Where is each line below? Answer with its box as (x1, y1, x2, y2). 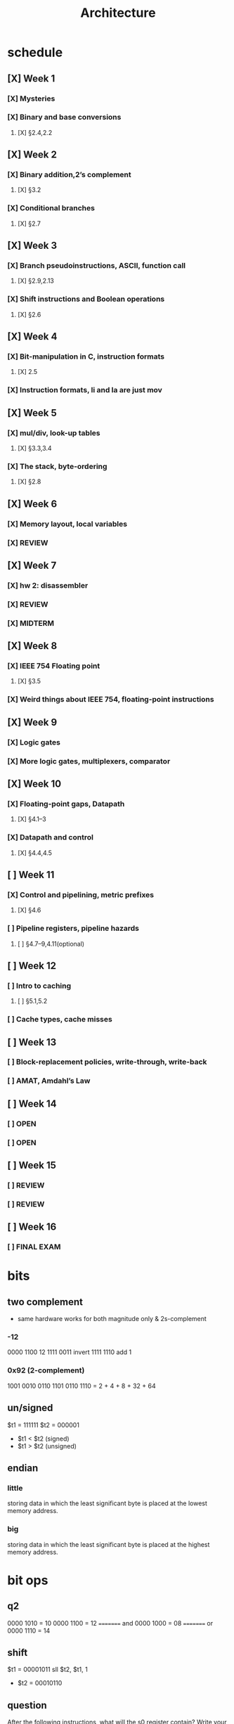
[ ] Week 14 (7, 1098, 57, 1109)
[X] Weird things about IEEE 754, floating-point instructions (7, 695, 214, 705)
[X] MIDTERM (7, 618, 55, 628)
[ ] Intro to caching (7, 981, 72, 991)
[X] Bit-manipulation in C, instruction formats (7, 352, 165, 361)
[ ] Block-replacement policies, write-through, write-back (7, 1057, 207, 1067)
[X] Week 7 (7, 559, 57, 571)
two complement (7, 1296, 83, 1308)
